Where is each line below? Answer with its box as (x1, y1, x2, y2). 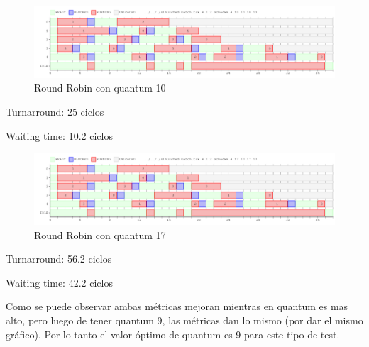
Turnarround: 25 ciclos (6, 104, 104, 119)
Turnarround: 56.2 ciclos (6, 251, 112, 266)
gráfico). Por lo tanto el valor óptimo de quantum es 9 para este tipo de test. (6, 326, 340, 341)
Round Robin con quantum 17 (34, 227, 166, 242)
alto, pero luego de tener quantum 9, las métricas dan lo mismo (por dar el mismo (6, 313, 363, 328)
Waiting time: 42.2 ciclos (6, 275, 113, 290)
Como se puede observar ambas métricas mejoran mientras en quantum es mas (6, 299, 348, 314)
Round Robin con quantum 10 (34, 80, 166, 95)
